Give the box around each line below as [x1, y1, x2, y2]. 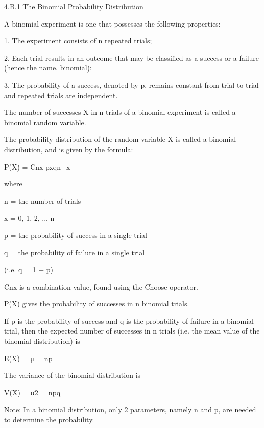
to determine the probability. [4, 414, 94, 425]
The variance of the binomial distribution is [4, 370, 141, 381]
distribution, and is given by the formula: [4, 144, 133, 154]
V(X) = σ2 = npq [4, 387, 61, 397]
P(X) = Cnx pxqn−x [4, 161, 70, 172]
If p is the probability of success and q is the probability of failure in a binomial [4, 315, 254, 326]
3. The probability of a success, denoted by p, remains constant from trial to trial [4, 79, 259, 90]
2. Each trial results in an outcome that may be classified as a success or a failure [4, 52, 259, 63]
